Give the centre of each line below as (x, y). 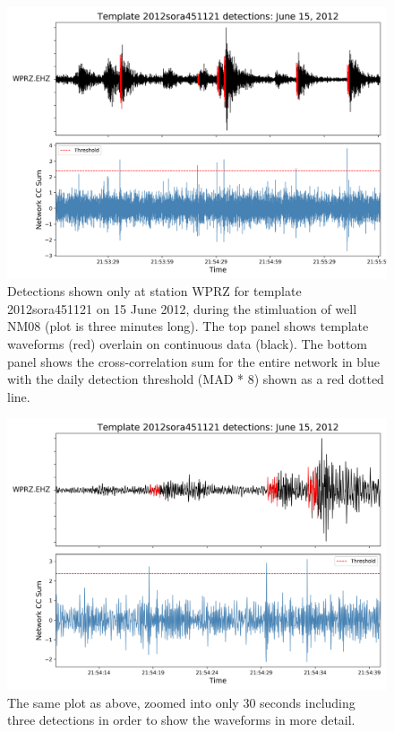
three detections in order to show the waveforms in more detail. (181, 720)
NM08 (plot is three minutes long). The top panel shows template (188, 326)
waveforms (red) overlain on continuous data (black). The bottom (187, 344)
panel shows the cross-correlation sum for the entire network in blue (193, 361)
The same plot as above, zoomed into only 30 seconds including (181, 702)
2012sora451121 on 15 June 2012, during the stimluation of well (182, 308)
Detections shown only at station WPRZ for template (154, 291)
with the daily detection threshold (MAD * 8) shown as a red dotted (196, 379)
